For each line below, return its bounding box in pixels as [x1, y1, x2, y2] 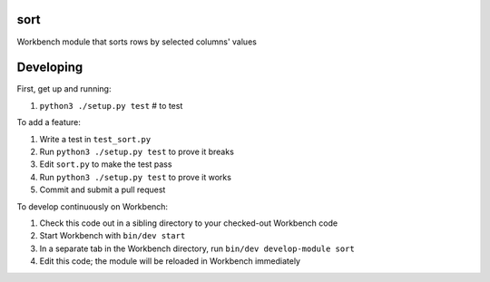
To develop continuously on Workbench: [16, 200, 168, 212]
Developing [16, 60, 83, 75]
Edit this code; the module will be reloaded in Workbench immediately [39, 256, 301, 267]
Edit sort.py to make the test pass [39, 159, 172, 170]
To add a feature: [16, 117, 82, 128]
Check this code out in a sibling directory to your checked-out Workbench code [39, 218, 338, 229]
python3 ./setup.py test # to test [39, 100, 183, 111]
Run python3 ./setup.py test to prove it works [39, 171, 231, 182]
